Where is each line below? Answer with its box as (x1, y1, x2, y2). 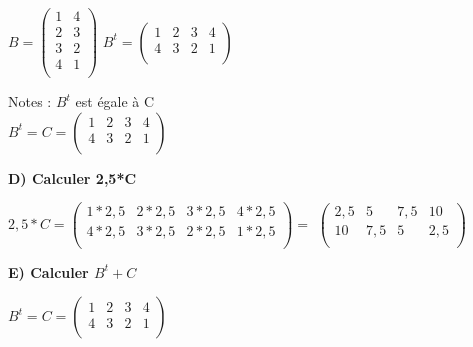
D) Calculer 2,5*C (8, 167, 137, 188)
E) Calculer (8, 261, 89, 282)
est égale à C (75, 91, 155, 112)
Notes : (8, 91, 52, 112)
